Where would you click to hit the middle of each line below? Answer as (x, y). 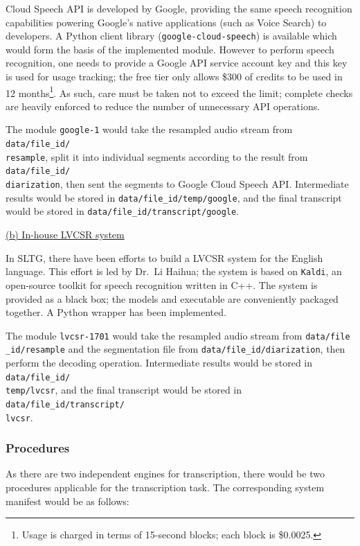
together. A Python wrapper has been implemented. (116, 312)
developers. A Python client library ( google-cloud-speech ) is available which (171, 36)
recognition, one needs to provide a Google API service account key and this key (177, 63)
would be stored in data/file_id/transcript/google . (123, 211)
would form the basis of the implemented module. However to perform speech (170, 49)
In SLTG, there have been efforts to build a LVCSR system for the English (164, 257)
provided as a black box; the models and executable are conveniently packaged (172, 298)
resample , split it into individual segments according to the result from (157, 156)
